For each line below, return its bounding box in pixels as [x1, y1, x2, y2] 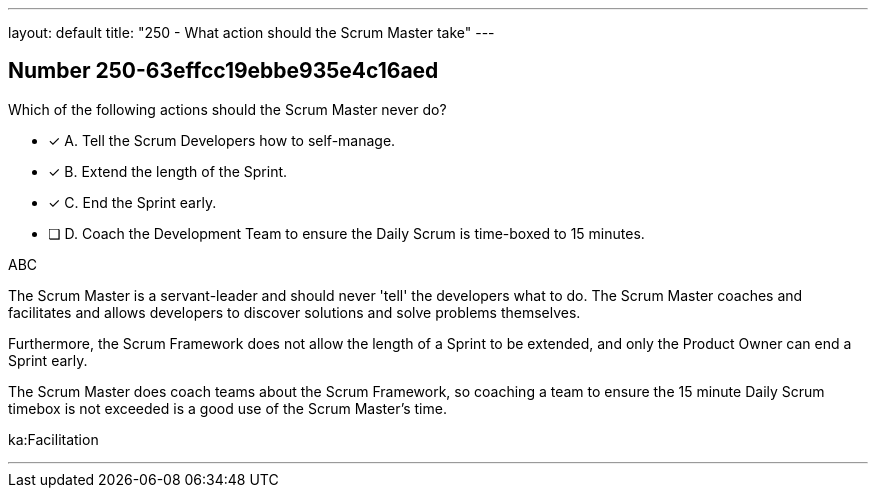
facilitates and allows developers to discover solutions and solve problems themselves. [8, 303, 581, 321]
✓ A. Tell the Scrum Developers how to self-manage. [48, 131, 396, 149]
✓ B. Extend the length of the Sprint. [48, 162, 288, 180]
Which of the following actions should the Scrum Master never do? [8, 100, 447, 118]
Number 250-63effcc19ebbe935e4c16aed [8, 58, 439, 84]
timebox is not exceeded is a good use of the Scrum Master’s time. [8, 399, 447, 417]
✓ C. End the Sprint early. [48, 193, 217, 211]
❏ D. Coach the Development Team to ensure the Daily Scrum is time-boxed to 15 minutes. [48, 224, 645, 242]
